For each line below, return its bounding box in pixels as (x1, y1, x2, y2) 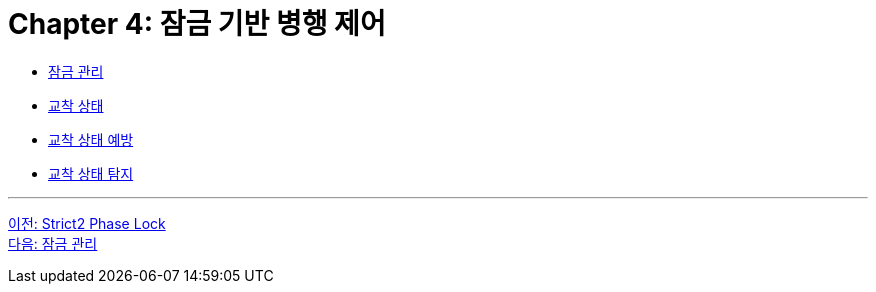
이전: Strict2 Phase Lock (8, 214, 166, 232)
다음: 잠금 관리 (8, 234, 98, 252)
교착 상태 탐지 (48, 164, 134, 182)
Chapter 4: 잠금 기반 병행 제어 (8, 7, 386, 41)
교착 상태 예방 (48, 130, 134, 148)
